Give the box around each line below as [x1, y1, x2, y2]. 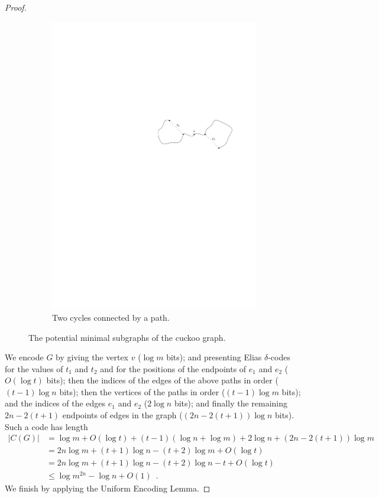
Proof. [5, 1, 27, 13]
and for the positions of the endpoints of [100, 362, 247, 375]
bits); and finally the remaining [174, 397, 288, 409]
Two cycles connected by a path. [52, 311, 170, 323]
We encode [5, 351, 44, 363]
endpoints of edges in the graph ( [62, 409, 183, 421]
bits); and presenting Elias [166, 351, 262, 363]
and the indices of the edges [5, 397, 106, 409]
